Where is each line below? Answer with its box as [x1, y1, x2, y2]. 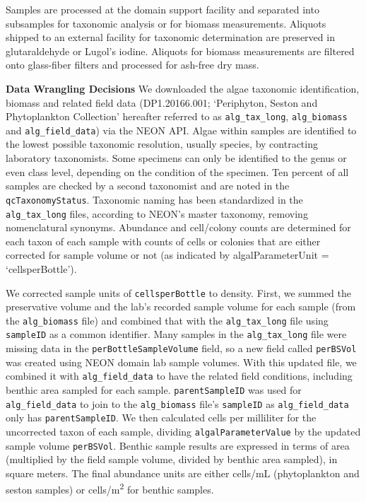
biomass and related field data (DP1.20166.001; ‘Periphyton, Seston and [6, 95, 318, 110]
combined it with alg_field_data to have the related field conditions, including [6, 368, 353, 383]
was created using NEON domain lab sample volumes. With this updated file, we [6, 354, 357, 369]
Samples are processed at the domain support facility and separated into [6, 2, 319, 16]
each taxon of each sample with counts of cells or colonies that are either [6, 233, 321, 248]
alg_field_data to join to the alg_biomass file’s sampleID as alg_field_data [6, 396, 349, 411]
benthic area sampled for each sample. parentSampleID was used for [6, 383, 302, 397]
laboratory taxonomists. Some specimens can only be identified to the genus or [6, 151, 347, 165]
